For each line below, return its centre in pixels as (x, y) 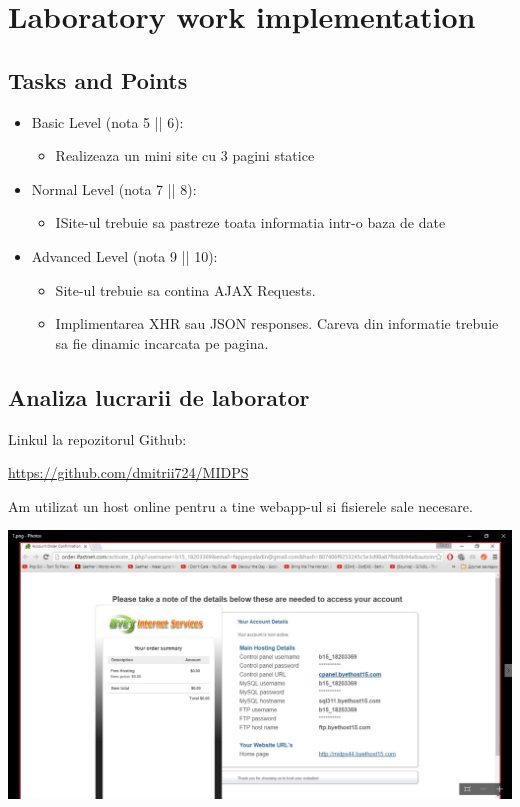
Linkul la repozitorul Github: (97, 438)
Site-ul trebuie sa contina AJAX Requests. (185, 289)
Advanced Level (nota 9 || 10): (124, 255)
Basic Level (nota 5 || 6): (107, 121)
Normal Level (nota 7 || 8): (114, 188)
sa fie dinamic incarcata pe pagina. (162, 342)
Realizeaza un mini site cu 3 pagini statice (185, 155)
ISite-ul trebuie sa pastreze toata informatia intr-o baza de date (250, 222)
